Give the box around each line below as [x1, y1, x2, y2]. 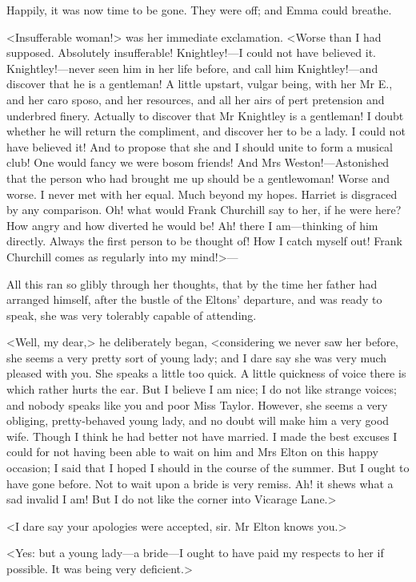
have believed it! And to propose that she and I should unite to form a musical [6, 138, 393, 155]
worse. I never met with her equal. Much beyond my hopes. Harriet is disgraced [6, 185, 398, 202]
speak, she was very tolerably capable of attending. [6, 306, 257, 323]
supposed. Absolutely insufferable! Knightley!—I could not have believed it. [6, 44, 376, 61]
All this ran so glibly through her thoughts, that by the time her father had [6, 275, 378, 292]
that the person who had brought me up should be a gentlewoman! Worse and [6, 169, 390, 186]
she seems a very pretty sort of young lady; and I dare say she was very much [6, 349, 387, 366]
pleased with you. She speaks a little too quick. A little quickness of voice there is [6, 365, 406, 382]
